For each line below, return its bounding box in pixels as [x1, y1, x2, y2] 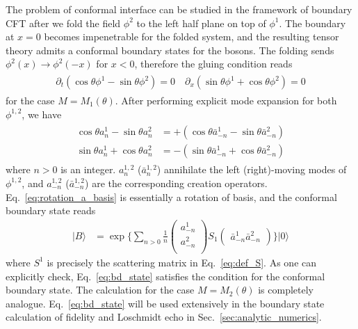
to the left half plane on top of [136, 15, 266, 30]
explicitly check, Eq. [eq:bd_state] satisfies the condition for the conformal [6, 268, 325, 283]
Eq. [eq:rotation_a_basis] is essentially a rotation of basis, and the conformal [6, 189, 337, 204]
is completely [258, 282, 314, 297]
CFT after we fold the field [6, 15, 121, 30]
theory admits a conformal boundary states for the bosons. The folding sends [6, 42, 334, 57]
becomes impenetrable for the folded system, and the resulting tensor [44, 29, 339, 44]
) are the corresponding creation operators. [85, 175, 268, 190]
